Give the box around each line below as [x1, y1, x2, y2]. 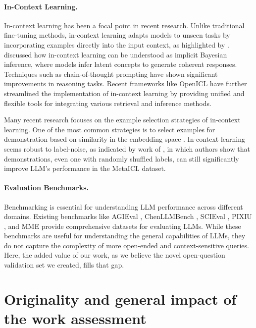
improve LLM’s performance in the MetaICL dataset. [4, 163, 166, 173]
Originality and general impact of [4, 288, 237, 309]
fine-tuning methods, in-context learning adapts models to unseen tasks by [4, 30, 230, 40]
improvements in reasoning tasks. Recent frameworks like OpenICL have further [4, 78, 247, 89]
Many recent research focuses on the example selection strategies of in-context [4, 114, 241, 125]
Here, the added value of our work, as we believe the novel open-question [4, 250, 225, 260]
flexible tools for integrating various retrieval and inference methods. [4, 98, 211, 108]
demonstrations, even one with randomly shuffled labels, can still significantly [4, 153, 239, 164]
